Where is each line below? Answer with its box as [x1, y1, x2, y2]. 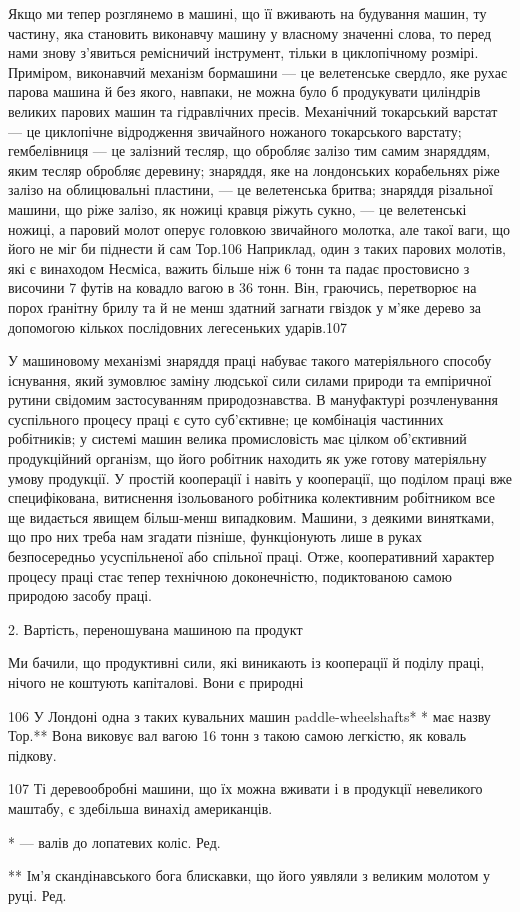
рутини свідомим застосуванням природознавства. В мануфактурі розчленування [8, 389, 498, 410]
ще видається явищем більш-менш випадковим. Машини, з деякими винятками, [8, 506, 495, 527]
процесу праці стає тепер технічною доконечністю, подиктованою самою [8, 565, 453, 586]
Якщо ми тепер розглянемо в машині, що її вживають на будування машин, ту [8, 3, 487, 23]
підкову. [8, 744, 57, 765]
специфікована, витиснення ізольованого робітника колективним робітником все [8, 487, 495, 508]
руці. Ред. [8, 884, 67, 905]
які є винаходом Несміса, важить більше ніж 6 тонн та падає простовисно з [8, 257, 470, 278]
